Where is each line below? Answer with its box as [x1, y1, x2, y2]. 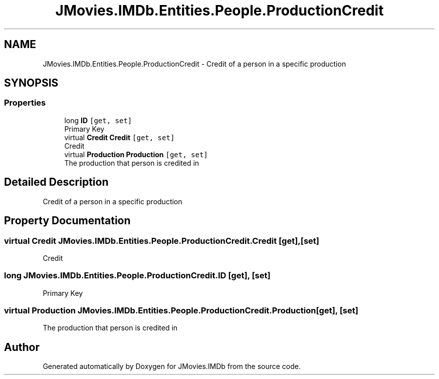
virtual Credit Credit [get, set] [64, 133, 175, 142]
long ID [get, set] [64, 116, 132, 125]
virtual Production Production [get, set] [64, 150, 208, 159]
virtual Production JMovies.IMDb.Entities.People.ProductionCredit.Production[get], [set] [4, 305, 358, 315]
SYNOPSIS [4, 77, 59, 90]
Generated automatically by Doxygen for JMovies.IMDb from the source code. [43, 362, 301, 371]
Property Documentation [4, 214, 131, 227]
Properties [4, 98, 46, 108]
